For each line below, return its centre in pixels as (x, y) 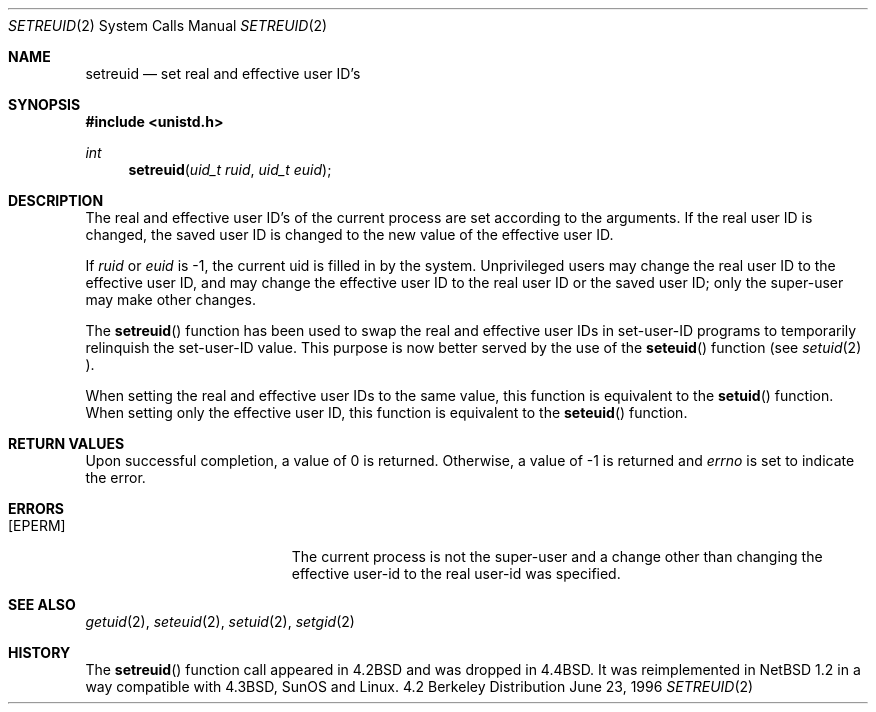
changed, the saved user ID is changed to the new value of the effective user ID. (349, 234)
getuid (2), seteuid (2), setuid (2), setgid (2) (220, 621)
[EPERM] (37, 525)
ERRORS (36, 508)
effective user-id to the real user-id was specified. (456, 573)
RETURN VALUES (66, 443)
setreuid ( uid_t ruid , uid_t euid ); (230, 169)
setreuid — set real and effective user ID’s (223, 73)
